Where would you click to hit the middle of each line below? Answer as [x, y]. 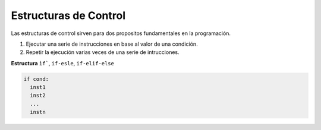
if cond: [36, 79]
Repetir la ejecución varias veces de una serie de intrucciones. [103, 52]
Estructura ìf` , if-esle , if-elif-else [62, 63]
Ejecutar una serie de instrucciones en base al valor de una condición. [112, 44]
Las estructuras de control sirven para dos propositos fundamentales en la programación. [121, 33]
